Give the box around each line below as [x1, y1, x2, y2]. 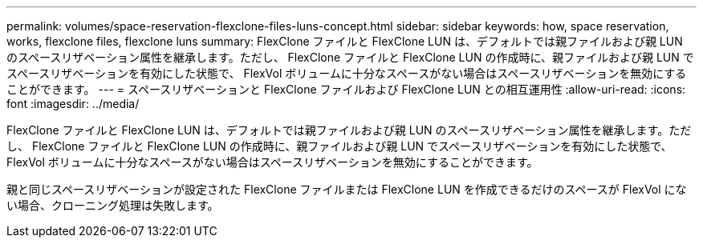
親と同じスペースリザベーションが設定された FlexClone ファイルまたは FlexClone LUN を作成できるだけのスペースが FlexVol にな [6, 182, 687, 196]
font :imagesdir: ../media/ [6, 97, 140, 110]
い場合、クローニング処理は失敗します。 [6, 198, 219, 212]
